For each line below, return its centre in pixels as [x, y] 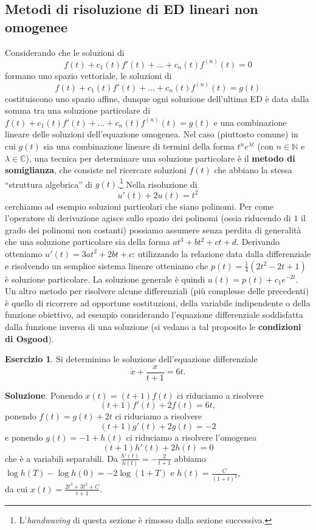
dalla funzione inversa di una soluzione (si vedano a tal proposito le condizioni [153, 326]
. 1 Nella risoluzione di [157, 183]
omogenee [36, 26]
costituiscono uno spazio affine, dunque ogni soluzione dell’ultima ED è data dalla [157, 98]
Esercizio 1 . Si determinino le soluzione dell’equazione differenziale [131, 359]
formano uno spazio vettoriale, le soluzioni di [88, 75]
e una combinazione [250, 122]
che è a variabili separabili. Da [61, 458]
